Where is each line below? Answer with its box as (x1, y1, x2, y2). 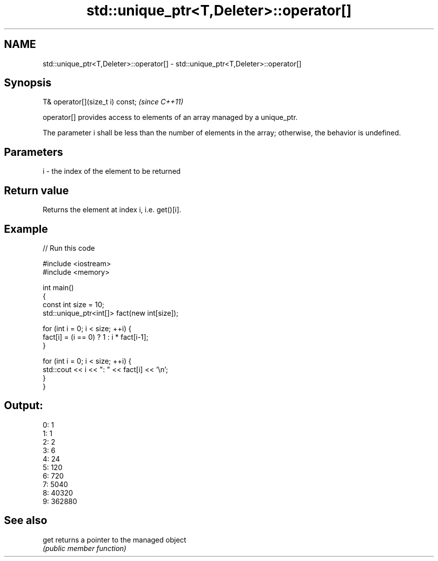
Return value (4, 184, 69, 197)
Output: (4, 399, 43, 412)
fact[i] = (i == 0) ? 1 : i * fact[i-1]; (42, 332, 148, 341)
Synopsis (4, 76, 51, 89)
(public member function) (42, 544, 126, 553)
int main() (42, 283, 74, 292)
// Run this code (42, 243, 95, 252)
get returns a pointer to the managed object (42, 535, 186, 544)
